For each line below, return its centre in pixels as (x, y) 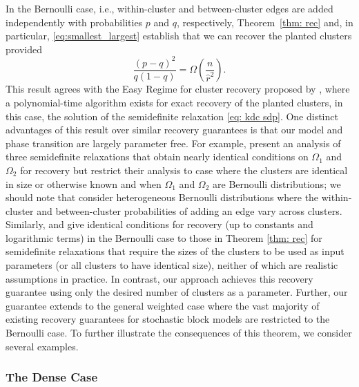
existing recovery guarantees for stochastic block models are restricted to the (168, 319)
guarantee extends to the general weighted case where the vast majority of (163, 305)
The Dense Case (52, 377)
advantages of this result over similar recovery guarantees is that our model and (174, 130)
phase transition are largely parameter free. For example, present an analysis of (173, 143)
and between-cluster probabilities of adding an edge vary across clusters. (190, 210)
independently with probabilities (74, 22)
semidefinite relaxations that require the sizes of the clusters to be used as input (175, 251)
